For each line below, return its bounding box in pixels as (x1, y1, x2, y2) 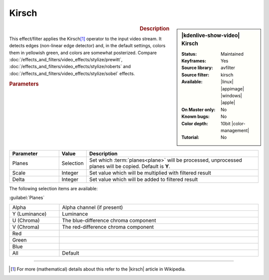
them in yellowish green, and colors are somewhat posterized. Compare (9, 50, 157, 56)
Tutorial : (181, 134, 199, 140)
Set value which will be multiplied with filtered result (89, 169, 211, 176)
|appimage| (221, 86, 244, 92)
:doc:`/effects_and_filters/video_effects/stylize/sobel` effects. (9, 70, 135, 77)
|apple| (221, 99, 235, 105)
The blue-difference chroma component (62, 217, 156, 224)
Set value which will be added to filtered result (89, 176, 198, 183)
